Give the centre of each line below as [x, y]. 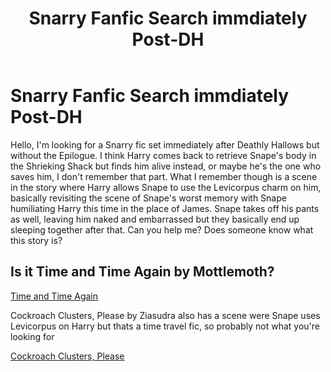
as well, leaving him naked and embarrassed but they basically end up [155, 219]
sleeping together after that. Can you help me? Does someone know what [162, 229]
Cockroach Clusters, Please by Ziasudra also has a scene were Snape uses [165, 315]
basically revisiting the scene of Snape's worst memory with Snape [148, 198]
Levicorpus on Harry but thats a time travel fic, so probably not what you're [165, 326]
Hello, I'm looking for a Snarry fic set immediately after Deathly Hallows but [165, 144]
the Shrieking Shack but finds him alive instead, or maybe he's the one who [166, 166]
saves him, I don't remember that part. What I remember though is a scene [164, 176]
